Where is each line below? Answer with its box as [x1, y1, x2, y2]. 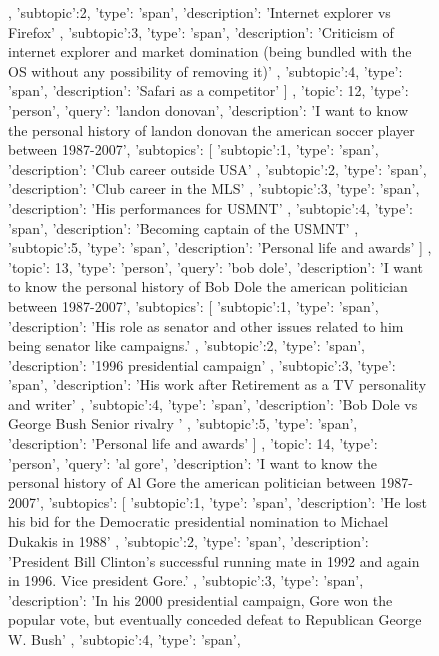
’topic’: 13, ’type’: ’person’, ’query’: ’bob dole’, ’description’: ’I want [8, 256, 423, 277]
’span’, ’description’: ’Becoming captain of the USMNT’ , [8, 217, 359, 238]
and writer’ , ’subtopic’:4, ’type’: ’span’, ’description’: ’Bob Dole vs [8, 393, 418, 414]
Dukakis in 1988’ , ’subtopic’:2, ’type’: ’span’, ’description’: [8, 531, 369, 552]
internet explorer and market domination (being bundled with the [8, 41, 412, 62]
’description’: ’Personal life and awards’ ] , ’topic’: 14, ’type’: [8, 433, 378, 454]
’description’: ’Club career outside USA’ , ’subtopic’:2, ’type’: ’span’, [8, 158, 427, 179]
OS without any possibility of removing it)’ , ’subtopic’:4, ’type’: [8, 60, 403, 81]
